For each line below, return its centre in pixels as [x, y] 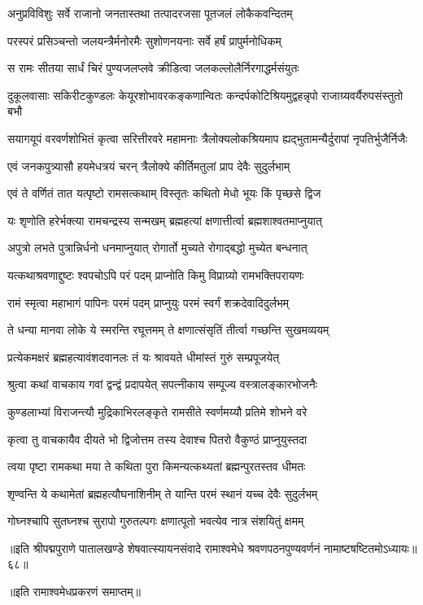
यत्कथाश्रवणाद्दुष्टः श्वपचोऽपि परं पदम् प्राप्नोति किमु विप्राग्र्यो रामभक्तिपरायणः [156, 274]
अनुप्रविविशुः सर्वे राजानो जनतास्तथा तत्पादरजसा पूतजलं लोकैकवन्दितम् [150, 13]
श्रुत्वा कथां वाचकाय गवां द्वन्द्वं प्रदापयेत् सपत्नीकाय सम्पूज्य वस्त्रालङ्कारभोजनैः [162, 384]
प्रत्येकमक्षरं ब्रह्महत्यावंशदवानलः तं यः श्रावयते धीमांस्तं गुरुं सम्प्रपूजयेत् [144, 357]
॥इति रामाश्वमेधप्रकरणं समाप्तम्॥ [74, 592]
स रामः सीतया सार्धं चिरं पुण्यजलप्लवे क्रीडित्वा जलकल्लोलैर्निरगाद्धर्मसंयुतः [153, 68]
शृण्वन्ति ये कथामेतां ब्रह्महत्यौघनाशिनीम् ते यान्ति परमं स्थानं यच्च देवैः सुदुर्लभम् [163, 493]
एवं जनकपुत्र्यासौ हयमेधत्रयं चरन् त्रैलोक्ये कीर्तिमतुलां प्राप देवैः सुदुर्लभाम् [149, 165]
